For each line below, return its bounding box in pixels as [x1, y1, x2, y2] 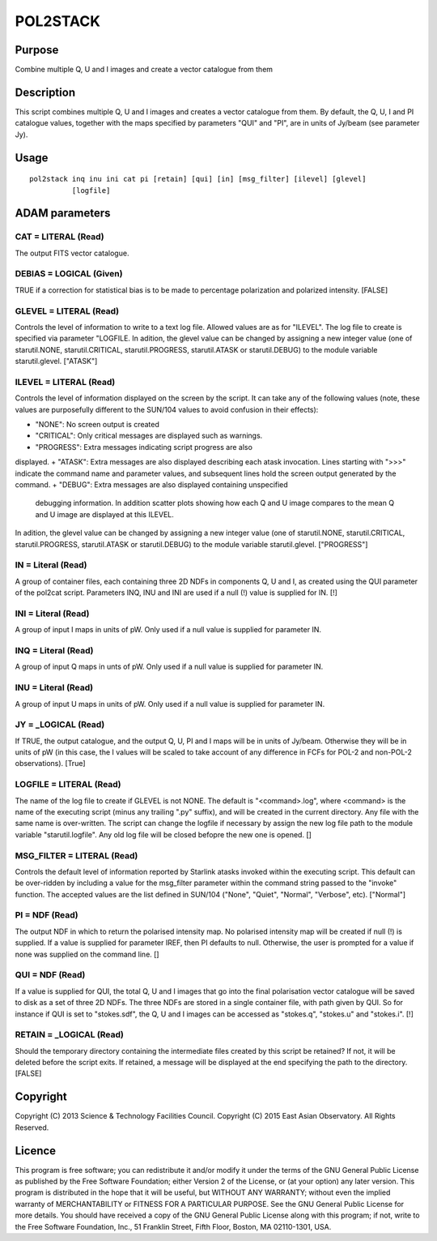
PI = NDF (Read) [15, 909, 78, 921]
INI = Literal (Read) [15, 608, 90, 619]
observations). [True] [15, 759, 86, 768]
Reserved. [15, 1123, 49, 1132]
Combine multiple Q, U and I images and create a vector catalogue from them [15, 65, 274, 75]
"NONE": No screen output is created [35, 420, 159, 430]
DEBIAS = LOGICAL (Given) [15, 268, 123, 280]
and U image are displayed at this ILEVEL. [35, 509, 174, 519]
